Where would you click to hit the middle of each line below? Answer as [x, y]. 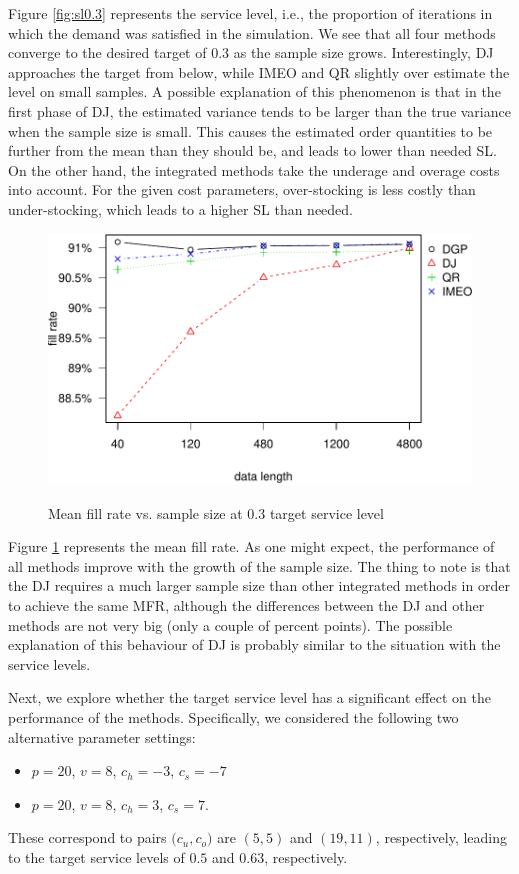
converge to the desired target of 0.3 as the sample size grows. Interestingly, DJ [251, 52]
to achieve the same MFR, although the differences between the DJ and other [246, 605]
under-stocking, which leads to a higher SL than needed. [181, 208]
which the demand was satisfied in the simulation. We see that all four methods [252, 32]
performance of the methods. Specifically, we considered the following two [233, 717]
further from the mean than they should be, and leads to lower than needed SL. [252, 150]
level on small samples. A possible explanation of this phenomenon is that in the [254, 91]
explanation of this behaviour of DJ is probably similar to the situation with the [254, 644]
